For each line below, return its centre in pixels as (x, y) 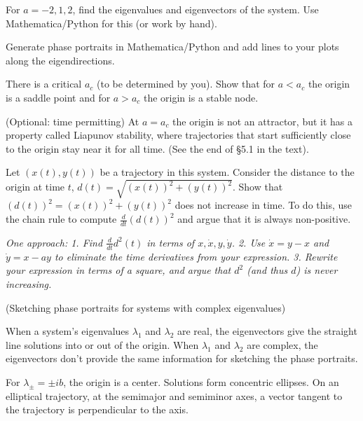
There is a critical (44, 84)
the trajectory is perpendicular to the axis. (97, 409)
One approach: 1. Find (54, 242)
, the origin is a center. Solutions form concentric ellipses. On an (201, 381)
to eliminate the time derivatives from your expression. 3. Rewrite (196, 256)
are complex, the (282, 344)
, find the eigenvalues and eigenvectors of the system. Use (196, 9)
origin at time (35, 187)
